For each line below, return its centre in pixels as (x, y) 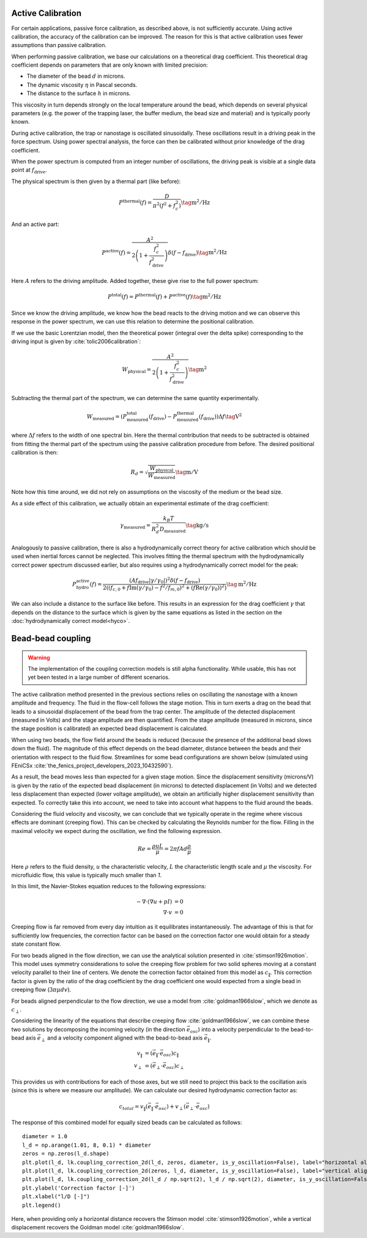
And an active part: (35, 224)
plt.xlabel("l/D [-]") (56, 1197)
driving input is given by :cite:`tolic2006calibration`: (76, 341)
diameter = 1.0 (45, 1137)
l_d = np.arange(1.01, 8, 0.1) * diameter (87, 1145)
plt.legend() (42, 1205)
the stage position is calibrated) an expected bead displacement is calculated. (109, 728)
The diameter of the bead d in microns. (76, 76)
